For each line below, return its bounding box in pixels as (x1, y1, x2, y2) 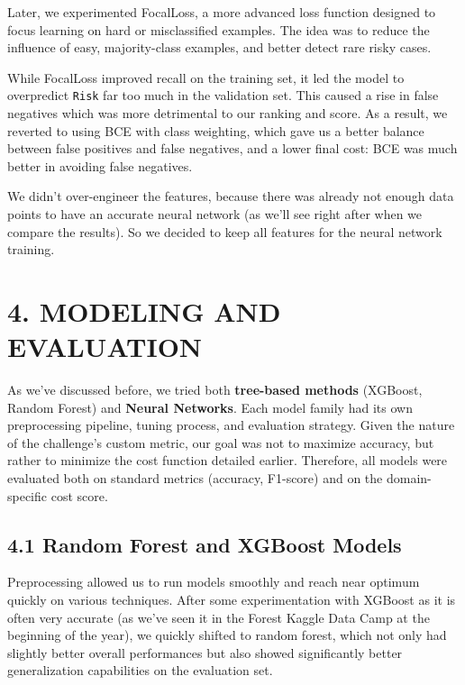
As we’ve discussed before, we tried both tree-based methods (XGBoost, (7, 380, 423, 399)
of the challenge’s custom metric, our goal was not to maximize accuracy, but (7, 433, 434, 452)
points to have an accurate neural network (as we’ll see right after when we (7, 205, 423, 223)
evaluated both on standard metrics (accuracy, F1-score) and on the (7, 469, 383, 488)
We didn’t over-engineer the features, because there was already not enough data (7, 187, 454, 205)
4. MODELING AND (7, 292, 281, 329)
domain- (386, 469, 432, 488)
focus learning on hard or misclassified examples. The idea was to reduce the (7, 20, 430, 39)
